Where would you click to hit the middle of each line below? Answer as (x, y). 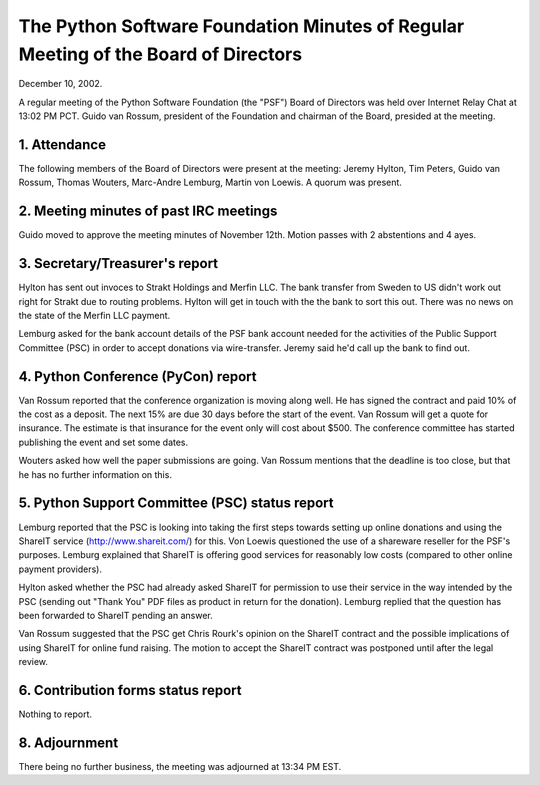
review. (33, 662)
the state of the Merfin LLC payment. (94, 316)
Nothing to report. (55, 714)
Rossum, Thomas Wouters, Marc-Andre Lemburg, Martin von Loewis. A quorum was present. (210, 182)
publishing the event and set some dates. (103, 442)
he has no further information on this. (95, 474)
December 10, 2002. (60, 84)
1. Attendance (62, 144)
